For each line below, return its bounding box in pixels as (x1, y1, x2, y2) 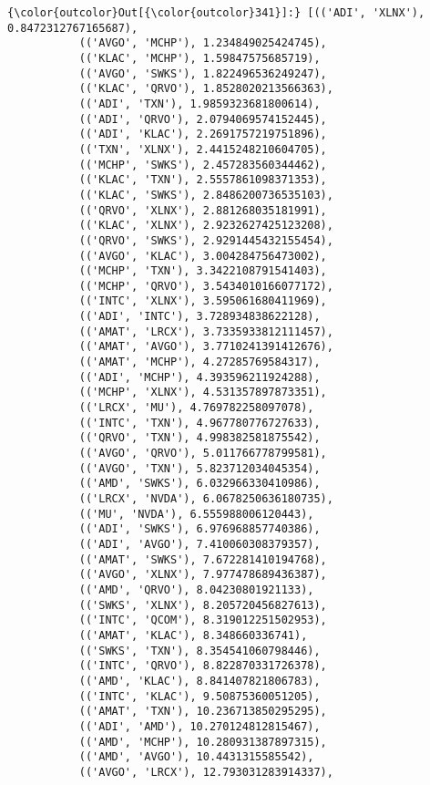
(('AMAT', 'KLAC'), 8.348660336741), (78, 628, 308, 642)
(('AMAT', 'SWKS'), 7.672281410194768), (78, 553, 327, 566)
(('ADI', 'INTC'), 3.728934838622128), (78, 310, 321, 324)
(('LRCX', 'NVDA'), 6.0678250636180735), (78, 492, 333, 505)
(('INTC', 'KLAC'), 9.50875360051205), (78, 689, 321, 703)
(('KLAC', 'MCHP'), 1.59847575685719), (78, 51, 321, 65)
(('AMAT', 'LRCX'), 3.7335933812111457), (78, 325, 333, 338)
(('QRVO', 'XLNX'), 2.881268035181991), (78, 203, 327, 217)
